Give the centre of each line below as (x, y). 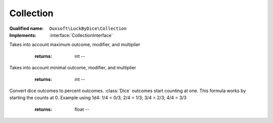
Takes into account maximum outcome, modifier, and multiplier (75, 45)
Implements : (23, 35)
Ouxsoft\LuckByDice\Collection (88, 28)
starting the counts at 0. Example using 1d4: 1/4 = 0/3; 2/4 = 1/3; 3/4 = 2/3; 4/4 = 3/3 (98, 98)
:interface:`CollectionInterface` (81, 35)
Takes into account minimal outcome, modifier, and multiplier (73, 68)
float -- (82, 109)
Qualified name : (27, 28)
